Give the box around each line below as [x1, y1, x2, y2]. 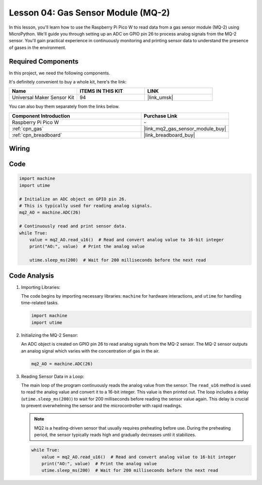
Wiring [9, 145, 30, 153]
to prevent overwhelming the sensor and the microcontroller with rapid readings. [21, 403, 182, 409]
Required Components [9, 57, 79, 66]
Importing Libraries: [21, 284, 61, 290]
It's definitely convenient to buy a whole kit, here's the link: [9, 79, 127, 85]
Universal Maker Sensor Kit [12, 94, 75, 101]
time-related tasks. [21, 300, 59, 306]
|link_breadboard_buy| [144, 132, 195, 138]
